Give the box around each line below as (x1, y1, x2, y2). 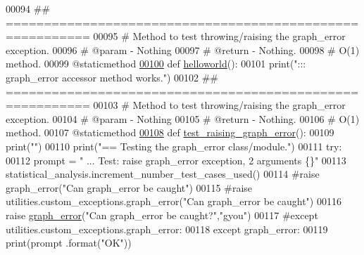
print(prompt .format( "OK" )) (6, 235, 132, 250)
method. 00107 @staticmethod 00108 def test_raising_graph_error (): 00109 (6, 125, 334, 140)
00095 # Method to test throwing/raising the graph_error (93, 29, 346, 44)
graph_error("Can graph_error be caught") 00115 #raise (6, 180, 253, 195)
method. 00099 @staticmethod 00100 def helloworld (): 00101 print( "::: (6, 56, 306, 71)
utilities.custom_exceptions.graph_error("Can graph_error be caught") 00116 (6, 194, 341, 209)
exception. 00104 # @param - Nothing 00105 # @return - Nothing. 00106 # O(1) (6, 111, 360, 126)
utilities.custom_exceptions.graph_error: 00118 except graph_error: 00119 (6, 221, 328, 236)
